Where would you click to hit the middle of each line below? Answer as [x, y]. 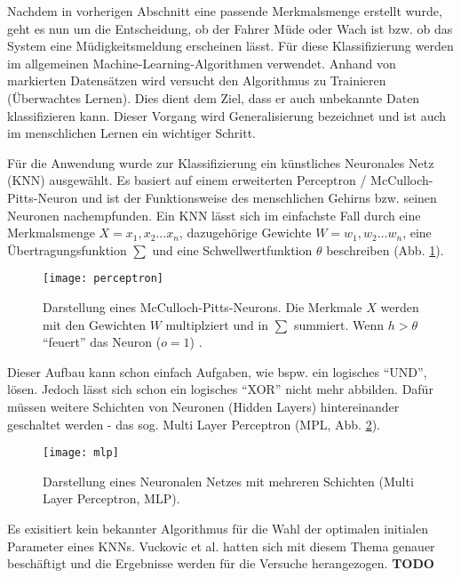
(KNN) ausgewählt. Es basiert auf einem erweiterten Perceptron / [187, 180]
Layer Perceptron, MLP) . [111, 498]
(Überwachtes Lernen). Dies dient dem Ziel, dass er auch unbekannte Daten [214, 97]
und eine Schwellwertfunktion [232, 249]
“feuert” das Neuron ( [102, 342]
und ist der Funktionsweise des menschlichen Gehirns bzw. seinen [259, 197]
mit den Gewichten [94, 324]
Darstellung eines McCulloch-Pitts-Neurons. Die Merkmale [203, 306]
